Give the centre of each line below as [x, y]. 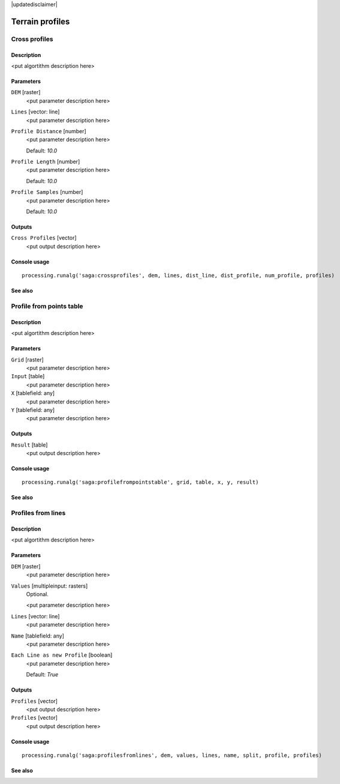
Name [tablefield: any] [37, 636]
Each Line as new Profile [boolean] [62, 655]
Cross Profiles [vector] [44, 238]
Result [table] [29, 445]
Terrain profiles [40, 21]
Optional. [37, 594]
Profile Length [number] [46, 161]
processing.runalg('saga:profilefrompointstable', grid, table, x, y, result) [140, 482]
